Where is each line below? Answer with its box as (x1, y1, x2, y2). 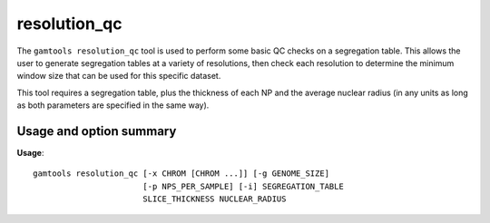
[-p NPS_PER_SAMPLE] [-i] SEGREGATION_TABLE (142, 181, 344, 191)
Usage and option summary (16, 123, 177, 139)
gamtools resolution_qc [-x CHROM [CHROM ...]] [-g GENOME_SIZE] (33, 169, 330, 179)
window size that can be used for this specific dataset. (16, 71, 221, 82)
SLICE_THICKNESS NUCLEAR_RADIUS (142, 194, 287, 204)
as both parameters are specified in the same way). (16, 100, 210, 111)
